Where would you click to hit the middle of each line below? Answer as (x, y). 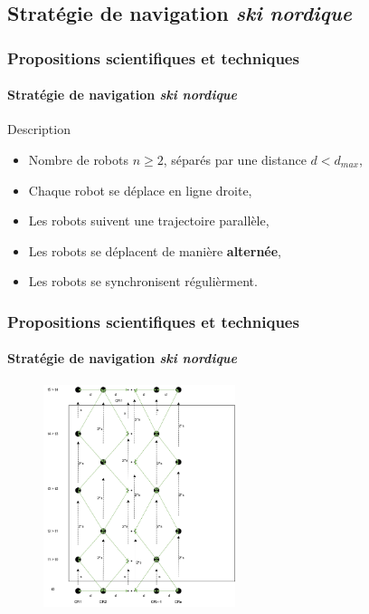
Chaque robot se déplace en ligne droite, (140, 190)
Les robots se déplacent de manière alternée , (155, 250)
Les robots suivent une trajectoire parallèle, (149, 221)
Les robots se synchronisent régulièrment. (143, 281)
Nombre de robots (79, 160)
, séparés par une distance (235, 160)
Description (39, 129)
